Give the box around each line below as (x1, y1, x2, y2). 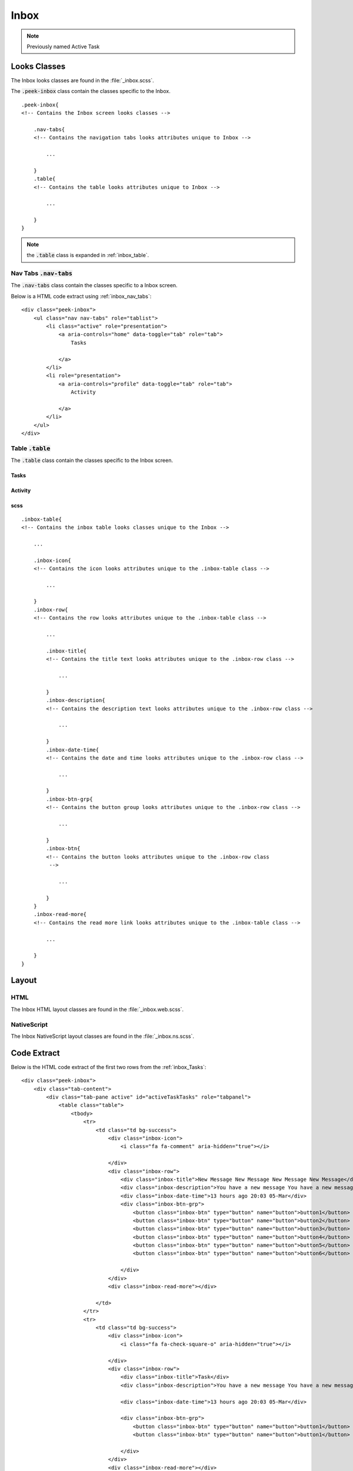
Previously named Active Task (26, 43, 100, 50)
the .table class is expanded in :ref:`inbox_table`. (26, 252, 149, 259)
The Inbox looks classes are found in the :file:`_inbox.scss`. (11, 76, 154, 84)
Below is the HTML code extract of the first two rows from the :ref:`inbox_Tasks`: (11, 1063, 207, 1070)
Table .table (11, 444, 51, 452)
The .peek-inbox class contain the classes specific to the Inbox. (11, 88, 171, 95)
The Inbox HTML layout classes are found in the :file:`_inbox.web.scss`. (11, 1006, 184, 1013)
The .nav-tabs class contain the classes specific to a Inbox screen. (11, 282, 178, 289)
